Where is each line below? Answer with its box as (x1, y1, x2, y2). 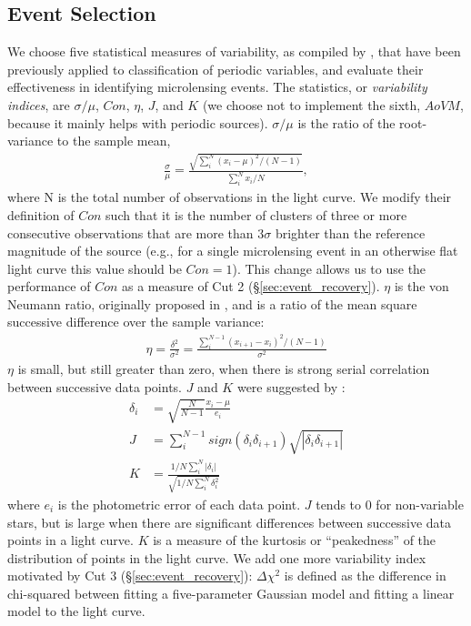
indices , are (7, 95, 70, 114)
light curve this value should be (7, 258, 182, 278)
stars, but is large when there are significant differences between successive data (7, 512, 452, 531)
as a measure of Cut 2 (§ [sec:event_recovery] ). (122, 277, 380, 296)
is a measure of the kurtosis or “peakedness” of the (153, 530, 436, 550)
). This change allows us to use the (232, 258, 426, 278)
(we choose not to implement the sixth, (202, 95, 421, 114)
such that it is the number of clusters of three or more (105, 205, 407, 224)
